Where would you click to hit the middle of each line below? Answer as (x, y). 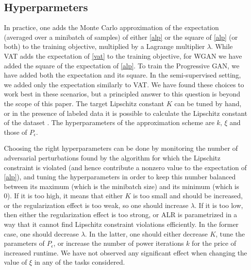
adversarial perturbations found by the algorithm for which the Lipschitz (112, 157)
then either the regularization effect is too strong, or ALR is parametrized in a (121, 214)
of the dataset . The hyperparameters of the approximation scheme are (109, 122)
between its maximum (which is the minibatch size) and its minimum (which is (122, 186)
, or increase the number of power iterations (119, 243)
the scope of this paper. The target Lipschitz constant (84, 103)
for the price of (214, 243)
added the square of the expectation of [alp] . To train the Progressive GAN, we (122, 65)
